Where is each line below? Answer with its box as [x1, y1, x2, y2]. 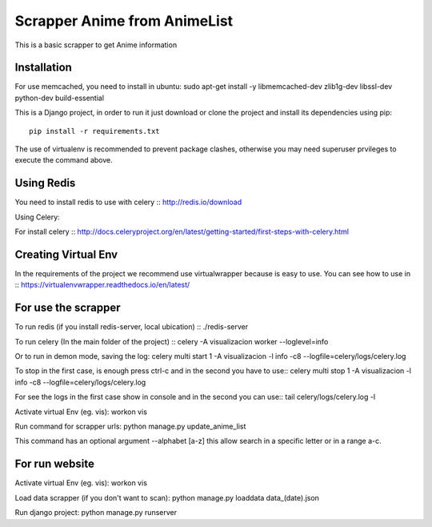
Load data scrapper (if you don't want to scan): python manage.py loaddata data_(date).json [14, 493, 320, 502]
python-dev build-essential [14, 93, 104, 103]
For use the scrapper [14, 301, 121, 315]
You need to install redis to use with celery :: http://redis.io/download [14, 197, 242, 207]
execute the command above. [14, 155, 114, 165]
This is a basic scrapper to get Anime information [14, 40, 178, 50]
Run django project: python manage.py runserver [14, 508, 178, 517]
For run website [14, 457, 95, 471]
